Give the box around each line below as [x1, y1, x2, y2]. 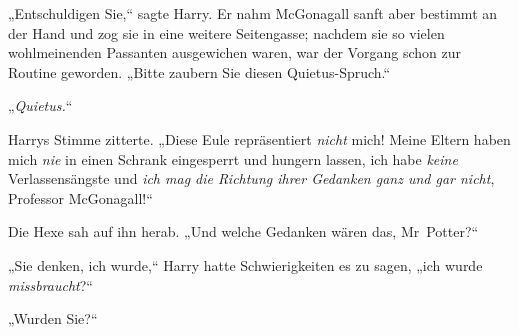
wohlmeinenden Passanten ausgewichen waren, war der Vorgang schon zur [8, 42, 461, 63]
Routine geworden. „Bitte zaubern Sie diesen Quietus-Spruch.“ [8, 61, 391, 82]
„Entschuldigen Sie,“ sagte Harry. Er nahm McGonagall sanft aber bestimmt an [8, 3, 498, 23]
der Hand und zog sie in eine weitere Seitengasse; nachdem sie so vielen [8, 22, 445, 43]
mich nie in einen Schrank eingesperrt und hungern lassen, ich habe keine [8, 148, 458, 169]
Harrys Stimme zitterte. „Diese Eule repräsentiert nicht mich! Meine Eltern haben [8, 128, 511, 149]
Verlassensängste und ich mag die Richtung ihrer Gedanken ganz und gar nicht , [8, 168, 495, 189]
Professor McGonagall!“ [8, 187, 153, 208]
